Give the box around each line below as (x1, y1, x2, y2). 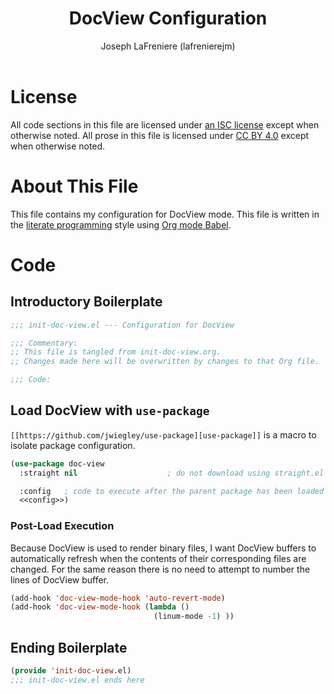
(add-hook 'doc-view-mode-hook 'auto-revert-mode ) (10, 593, 226, 603)
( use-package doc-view (10, 458, 105, 469)
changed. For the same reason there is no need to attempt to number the (10, 563, 311, 575)
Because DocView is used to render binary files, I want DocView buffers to (10, 542, 317, 554)
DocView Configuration (68, 7, 268, 30)
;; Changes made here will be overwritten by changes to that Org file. (10, 357, 320, 367)
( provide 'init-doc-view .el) (10, 666, 132, 676)
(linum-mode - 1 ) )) (153, 612, 235, 622)
